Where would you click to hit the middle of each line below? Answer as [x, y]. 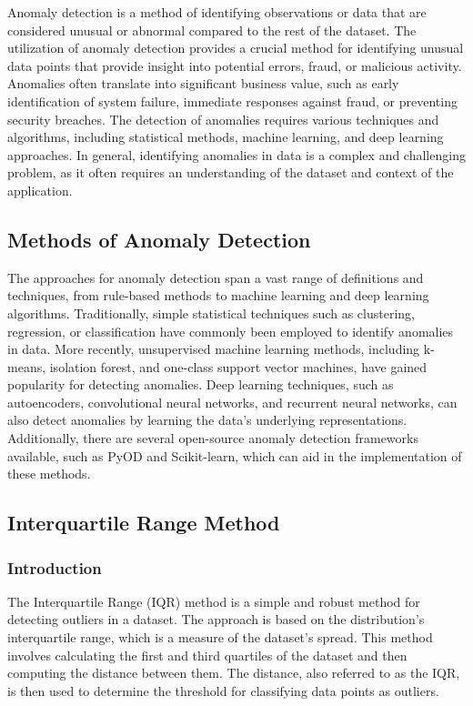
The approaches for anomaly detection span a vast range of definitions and [216, 277]
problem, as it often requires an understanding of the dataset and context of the [231, 172]
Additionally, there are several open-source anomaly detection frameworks [213, 438]
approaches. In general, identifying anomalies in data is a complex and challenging [236, 154]
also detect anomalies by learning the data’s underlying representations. [207, 420]
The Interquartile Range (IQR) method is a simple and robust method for [214, 601]
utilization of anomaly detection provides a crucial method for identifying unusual [236, 48]
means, [27, 366]
